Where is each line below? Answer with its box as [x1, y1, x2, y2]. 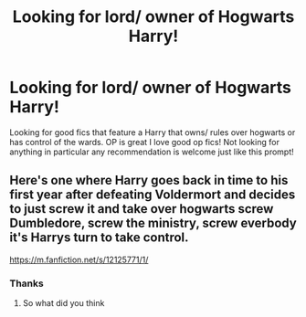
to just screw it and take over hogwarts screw [9, 201, 274, 217]
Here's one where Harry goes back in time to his [9, 173, 289, 188]
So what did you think [22, 298, 105, 309]
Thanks [9, 277, 44, 290]
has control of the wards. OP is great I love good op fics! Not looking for [9, 136, 280, 147]
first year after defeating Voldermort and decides [9, 187, 296, 203]
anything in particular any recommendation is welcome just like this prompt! [9, 146, 294, 157]
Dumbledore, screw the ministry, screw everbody [9, 216, 297, 231]
